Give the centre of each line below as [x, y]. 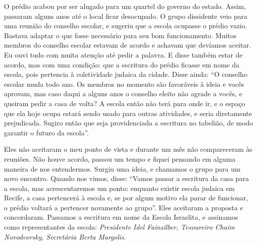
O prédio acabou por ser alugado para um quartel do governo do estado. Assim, [125, 6]
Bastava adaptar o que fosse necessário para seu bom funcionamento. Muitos [120, 35]
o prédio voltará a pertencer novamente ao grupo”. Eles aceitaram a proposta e [124, 207]
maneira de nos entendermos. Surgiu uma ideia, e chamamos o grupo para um [122, 168]
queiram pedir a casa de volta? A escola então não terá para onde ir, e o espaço [125, 103]
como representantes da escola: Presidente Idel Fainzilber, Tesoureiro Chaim [120, 227]
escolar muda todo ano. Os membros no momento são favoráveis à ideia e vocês [124, 84]
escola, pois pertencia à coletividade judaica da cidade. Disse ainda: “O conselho [126, 74]
